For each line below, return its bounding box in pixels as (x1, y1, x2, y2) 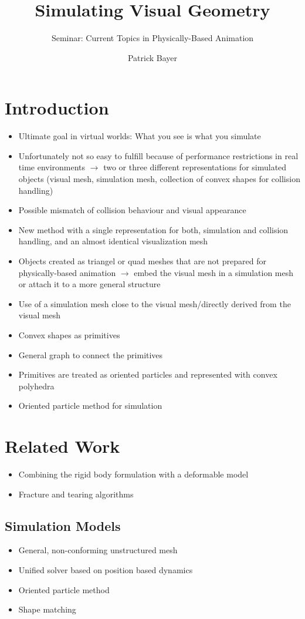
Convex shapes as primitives (18, 328, 120, 341)
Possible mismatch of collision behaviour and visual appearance (18, 204, 246, 216)
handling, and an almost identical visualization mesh (18, 235, 208, 247)
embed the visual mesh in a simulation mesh (134, 266, 294, 278)
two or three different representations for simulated (103, 161, 287, 173)
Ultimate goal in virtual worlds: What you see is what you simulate (18, 130, 261, 142)
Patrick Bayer (127, 51, 178, 63)
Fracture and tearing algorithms (18, 487, 134, 500)
